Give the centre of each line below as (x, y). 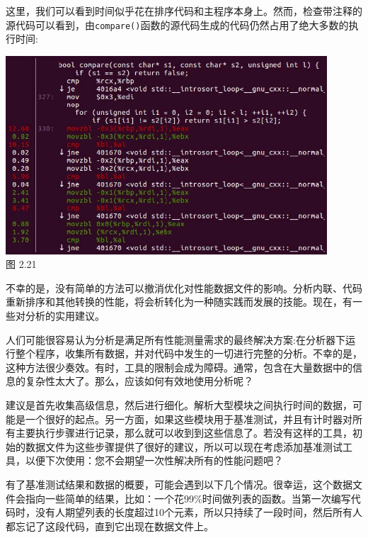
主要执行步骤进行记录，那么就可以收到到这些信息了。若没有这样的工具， (184, 433)
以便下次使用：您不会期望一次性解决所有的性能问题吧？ (154, 460)
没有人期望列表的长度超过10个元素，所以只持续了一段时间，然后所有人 (199, 512)
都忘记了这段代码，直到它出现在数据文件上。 (110, 526)
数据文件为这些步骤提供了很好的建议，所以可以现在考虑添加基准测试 (184, 446)
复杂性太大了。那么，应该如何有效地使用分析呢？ (139, 381)
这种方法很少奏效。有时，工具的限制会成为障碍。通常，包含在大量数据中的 (179, 367)
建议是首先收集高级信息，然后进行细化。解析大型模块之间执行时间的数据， (179, 405)
